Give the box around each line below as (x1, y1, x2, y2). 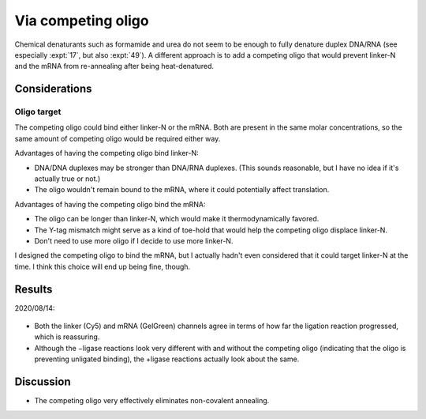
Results (14, 282, 53, 296)
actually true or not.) (34, 174, 101, 183)
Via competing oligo (14, 12, 149, 29)
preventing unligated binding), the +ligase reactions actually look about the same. (34, 354, 300, 364)
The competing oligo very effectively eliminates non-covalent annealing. (34, 396, 270, 406)
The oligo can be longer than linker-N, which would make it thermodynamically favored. (34, 214, 319, 224)
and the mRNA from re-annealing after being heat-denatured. (14, 62, 215, 71)
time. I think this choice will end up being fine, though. (14, 262, 191, 271)
